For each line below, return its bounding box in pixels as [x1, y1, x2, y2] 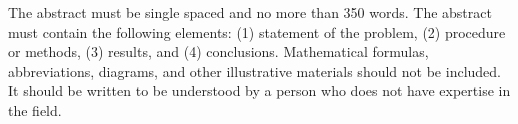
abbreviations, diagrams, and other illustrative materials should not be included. [8, 60, 501, 81]
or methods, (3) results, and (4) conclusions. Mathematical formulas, [8, 41, 429, 62]
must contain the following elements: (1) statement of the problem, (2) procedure [8, 21, 506, 42]
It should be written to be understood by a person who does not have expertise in [8, 80, 511, 101]
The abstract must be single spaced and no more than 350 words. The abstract [8, 2, 492, 22]
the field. [8, 99, 62, 120]
